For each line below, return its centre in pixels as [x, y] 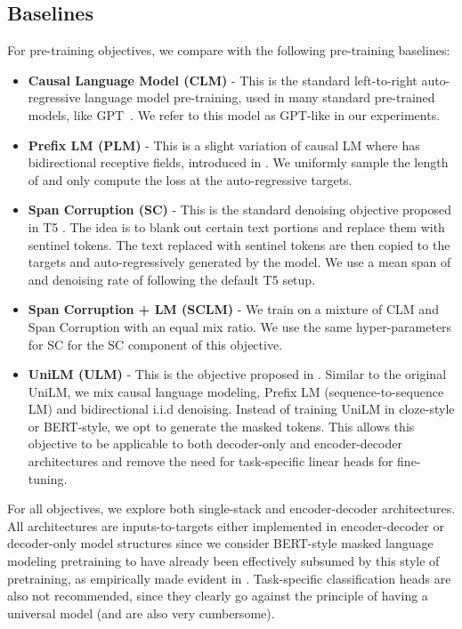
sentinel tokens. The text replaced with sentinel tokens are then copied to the [239, 244]
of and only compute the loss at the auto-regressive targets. [190, 179]
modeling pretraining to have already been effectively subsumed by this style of [223, 561]
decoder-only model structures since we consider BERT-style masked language [220, 543]
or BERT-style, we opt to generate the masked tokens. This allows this [221, 426]
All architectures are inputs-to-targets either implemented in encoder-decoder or [226, 525]
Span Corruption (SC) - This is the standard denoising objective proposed [240, 210]
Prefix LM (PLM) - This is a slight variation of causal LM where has [224, 145]
